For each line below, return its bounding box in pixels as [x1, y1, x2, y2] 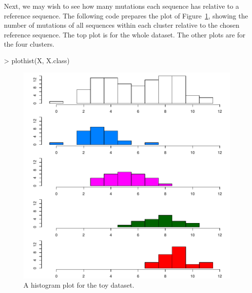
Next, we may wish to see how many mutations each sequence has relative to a [4, 1, 239, 11]
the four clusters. [4, 39, 55, 49]
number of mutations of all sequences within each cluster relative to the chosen [4, 20, 240, 30]
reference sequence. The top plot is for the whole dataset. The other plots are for [4, 29, 246, 39]
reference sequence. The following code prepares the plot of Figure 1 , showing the [4, 10, 248, 20]
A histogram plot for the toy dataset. [23, 280, 135, 290]
